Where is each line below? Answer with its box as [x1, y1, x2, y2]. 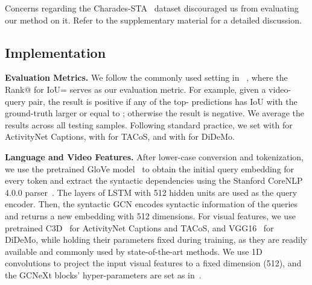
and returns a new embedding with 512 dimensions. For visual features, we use [5, 209, 296, 222]
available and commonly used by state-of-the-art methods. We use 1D [5, 245, 263, 257]
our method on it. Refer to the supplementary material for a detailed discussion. [5, 13, 302, 26]
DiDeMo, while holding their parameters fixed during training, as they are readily [5, 233, 307, 246]
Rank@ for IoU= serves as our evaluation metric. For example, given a [5, 83, 266, 95]
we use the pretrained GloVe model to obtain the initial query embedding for [5, 162, 294, 175]
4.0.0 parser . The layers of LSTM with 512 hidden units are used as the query [5, 186, 298, 198]
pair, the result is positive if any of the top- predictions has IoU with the [28, 95, 298, 107]
